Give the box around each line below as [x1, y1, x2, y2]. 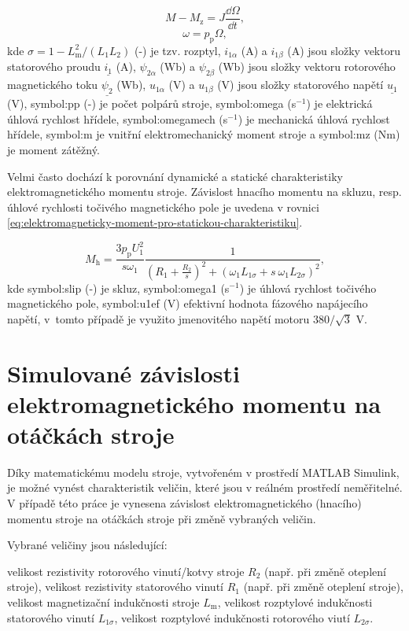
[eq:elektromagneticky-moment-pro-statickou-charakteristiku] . [7, 214, 303, 231]
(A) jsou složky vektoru [287, 42, 400, 58]
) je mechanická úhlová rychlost [238, 110, 390, 127]
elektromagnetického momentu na [7, 387, 381, 419]
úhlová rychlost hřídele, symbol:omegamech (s [7, 110, 228, 127]
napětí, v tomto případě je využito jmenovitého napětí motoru [7, 310, 310, 327]
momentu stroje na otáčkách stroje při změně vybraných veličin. [7, 510, 316, 526]
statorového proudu [7, 58, 101, 75]
